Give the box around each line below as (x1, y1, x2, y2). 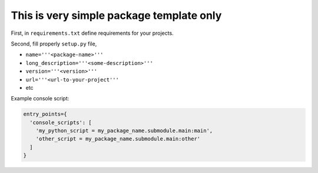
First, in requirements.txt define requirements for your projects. (11, 30, 174, 37)
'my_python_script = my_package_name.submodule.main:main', (35, 128, 213, 134)
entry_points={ (23, 111, 67, 117)
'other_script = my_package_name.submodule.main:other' (35, 136, 201, 142)
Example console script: (11, 95, 69, 102)
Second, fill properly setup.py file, (11, 40, 97, 47)
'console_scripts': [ (29, 119, 92, 126)
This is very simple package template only (11, 9, 222, 22)
